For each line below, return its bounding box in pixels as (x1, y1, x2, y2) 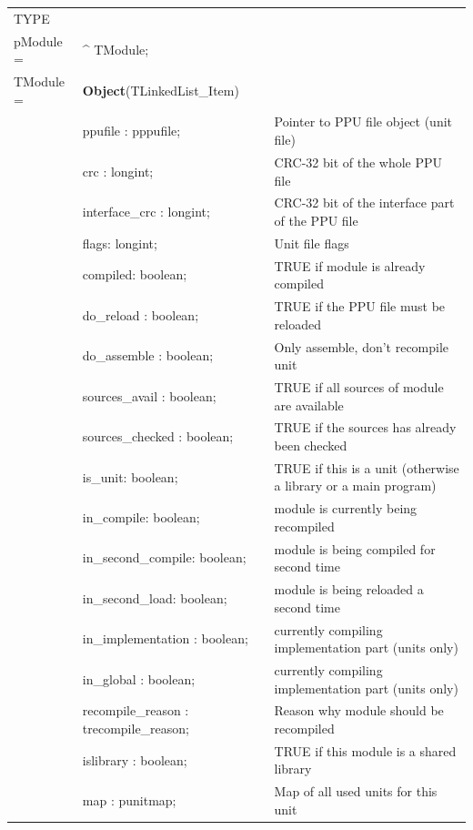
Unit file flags (274, 233, 349, 252)
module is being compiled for (274, 539, 436, 558)
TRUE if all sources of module (274, 377, 444, 396)
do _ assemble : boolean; (82, 346, 214, 365)
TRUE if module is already (274, 256, 426, 275)
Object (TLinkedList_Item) (82, 80, 239, 99)
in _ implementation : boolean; (82, 629, 248, 648)
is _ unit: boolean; (82, 467, 178, 486)
